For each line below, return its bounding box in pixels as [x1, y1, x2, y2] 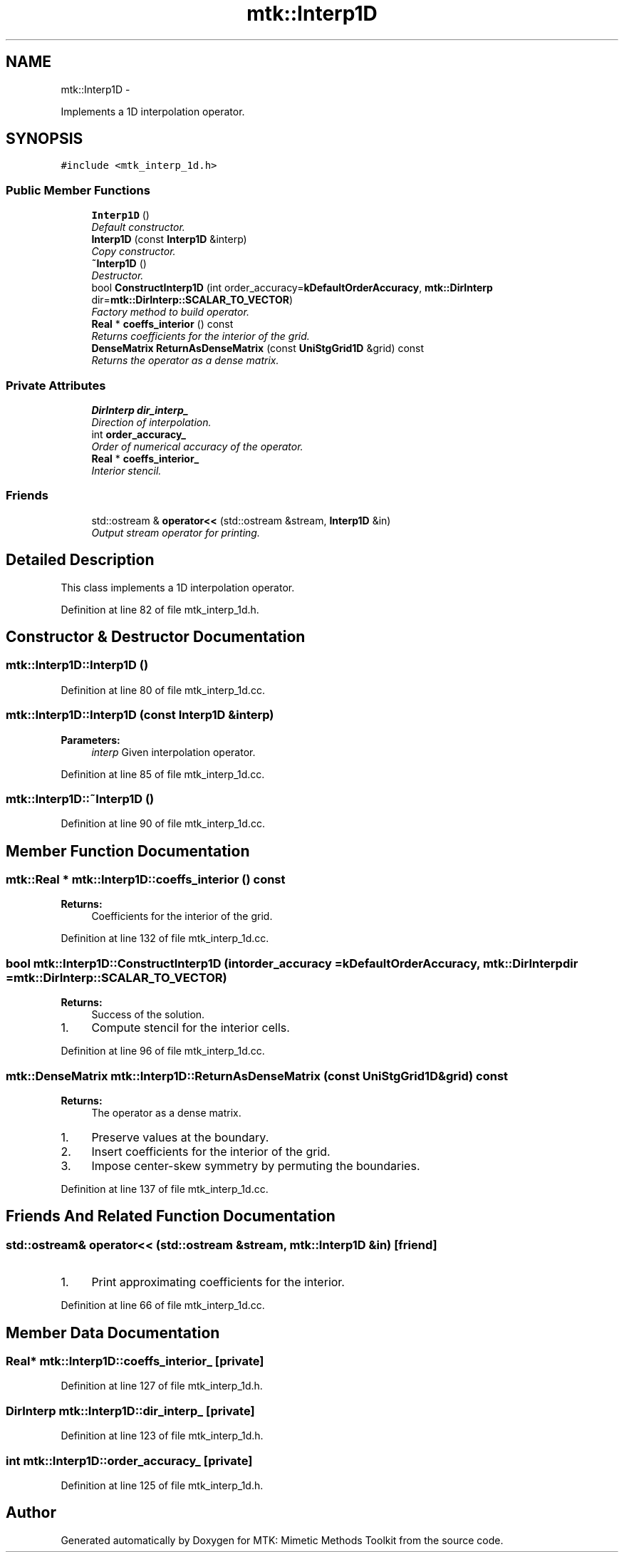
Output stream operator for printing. [91, 526, 260, 539]
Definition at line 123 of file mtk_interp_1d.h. [61, 1429, 264, 1442]
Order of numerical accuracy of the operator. [91, 440, 303, 452]
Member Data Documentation [6, 1323, 220, 1342]
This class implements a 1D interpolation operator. [61, 581, 295, 594]
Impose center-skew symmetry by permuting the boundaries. [91, 1158, 420, 1173]
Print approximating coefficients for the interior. [91, 1275, 345, 1290]
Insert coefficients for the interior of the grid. [91, 1144, 331, 1159]
